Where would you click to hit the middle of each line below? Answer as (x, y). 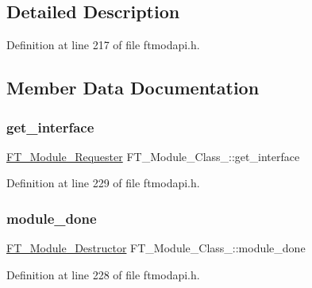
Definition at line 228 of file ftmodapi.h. (103, 274)
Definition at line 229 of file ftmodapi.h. (103, 183)
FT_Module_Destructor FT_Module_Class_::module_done (156, 248)
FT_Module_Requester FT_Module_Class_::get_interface (153, 156)
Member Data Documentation (133, 88)
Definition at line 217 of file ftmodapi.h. (103, 45)
